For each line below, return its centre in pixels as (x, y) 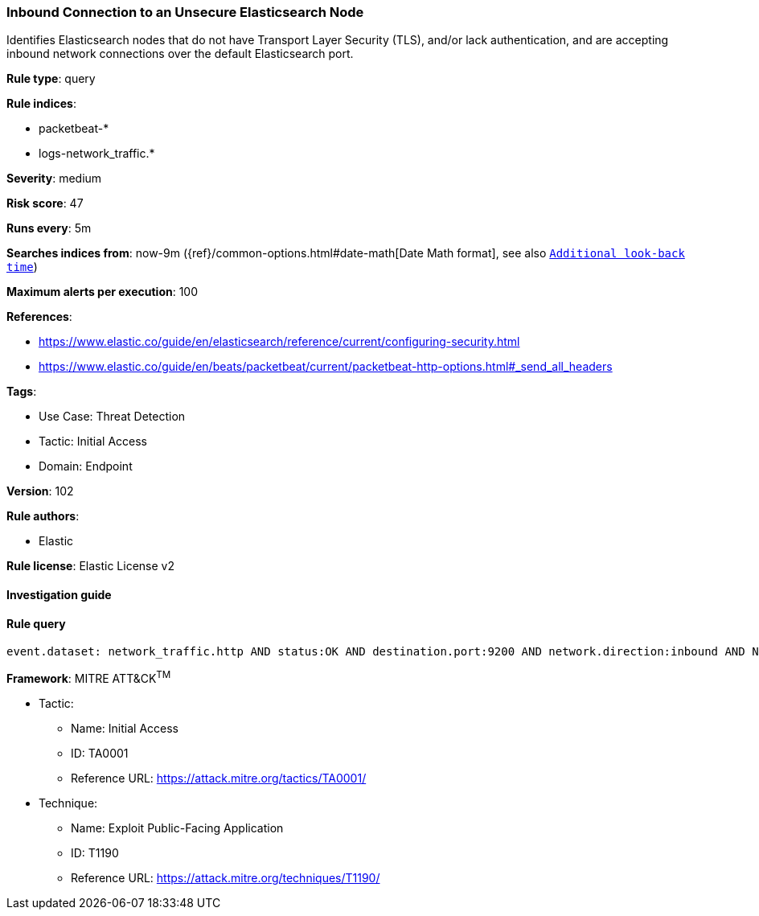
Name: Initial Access (125, 728)
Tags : (22, 392)
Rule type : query (51, 79)
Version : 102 (40, 491)
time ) (22, 267)
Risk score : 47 (45, 203)
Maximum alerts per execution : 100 (103, 292)
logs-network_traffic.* (97, 154)
